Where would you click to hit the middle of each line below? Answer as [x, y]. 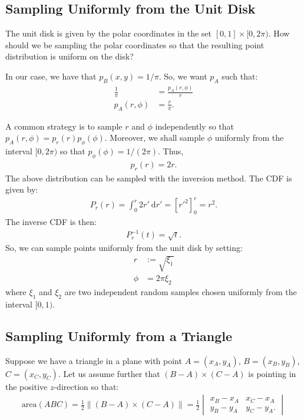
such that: [240, 76]
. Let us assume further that [109, 373]
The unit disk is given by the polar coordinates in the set [108, 33]
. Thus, [171, 151]
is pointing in [272, 373]
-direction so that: [86, 386]
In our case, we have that [51, 76]
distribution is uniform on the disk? [70, 56]
